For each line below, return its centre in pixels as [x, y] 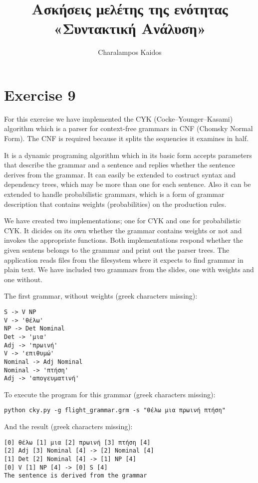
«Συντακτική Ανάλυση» [130, 28]
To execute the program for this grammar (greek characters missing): [110, 394]
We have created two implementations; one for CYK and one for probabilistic [123, 221]
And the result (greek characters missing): [68, 426]
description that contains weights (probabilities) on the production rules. [115, 204]
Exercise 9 [40, 94]
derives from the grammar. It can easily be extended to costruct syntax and [120, 174]
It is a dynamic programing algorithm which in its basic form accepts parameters [128, 155]
